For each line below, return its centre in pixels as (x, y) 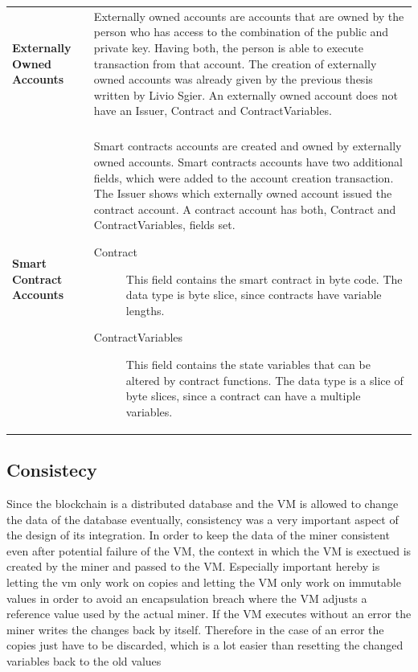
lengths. (145, 310)
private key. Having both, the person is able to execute (228, 47)
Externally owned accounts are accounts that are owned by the (249, 16)
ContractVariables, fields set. (164, 225)
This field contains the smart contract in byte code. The (264, 279)
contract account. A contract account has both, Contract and (245, 209)
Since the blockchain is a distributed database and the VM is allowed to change (203, 504)
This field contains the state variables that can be (248, 364)
